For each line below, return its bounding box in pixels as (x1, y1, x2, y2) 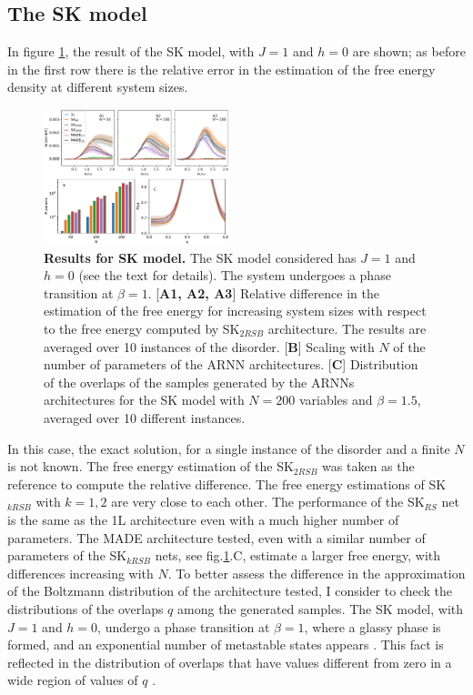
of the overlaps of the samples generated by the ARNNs (44, 372, 355, 391)
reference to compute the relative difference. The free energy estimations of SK (7, 474, 447, 493)
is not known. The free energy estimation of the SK (7, 457, 294, 476)
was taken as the (322, 457, 415, 476)
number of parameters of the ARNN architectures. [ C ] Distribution (44, 355, 418, 374)
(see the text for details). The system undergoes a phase (78, 266, 391, 285)
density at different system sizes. (7, 77, 188, 96)
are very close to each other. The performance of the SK (111, 492, 425, 511)
